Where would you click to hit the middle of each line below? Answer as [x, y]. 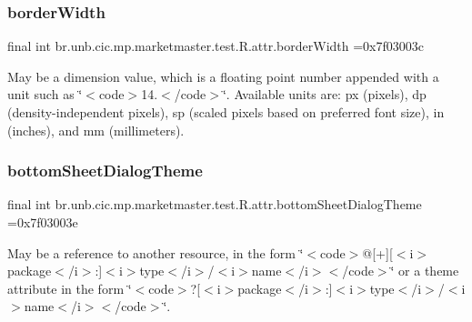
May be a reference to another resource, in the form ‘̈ [156, 252]
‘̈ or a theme [425, 271]
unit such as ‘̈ [45, 94]
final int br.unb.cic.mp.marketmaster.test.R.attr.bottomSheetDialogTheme [215, 204]
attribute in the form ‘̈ [70, 288]
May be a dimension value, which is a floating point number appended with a [223, 76]
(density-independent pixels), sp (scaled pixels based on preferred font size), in [226, 112]
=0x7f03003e [43, 222]
